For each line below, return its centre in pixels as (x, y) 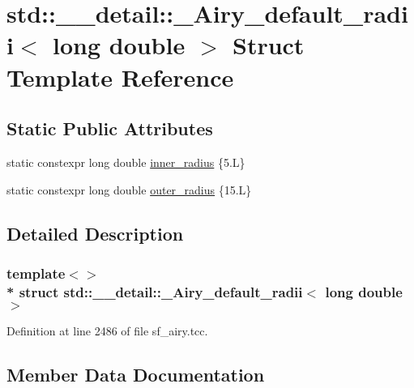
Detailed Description (95, 233)
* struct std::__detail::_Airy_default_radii (155, 291)
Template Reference (120, 77)
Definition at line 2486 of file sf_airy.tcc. (107, 331)
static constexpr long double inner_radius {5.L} (126, 162)
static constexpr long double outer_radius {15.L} (129, 189)
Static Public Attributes (110, 128)
